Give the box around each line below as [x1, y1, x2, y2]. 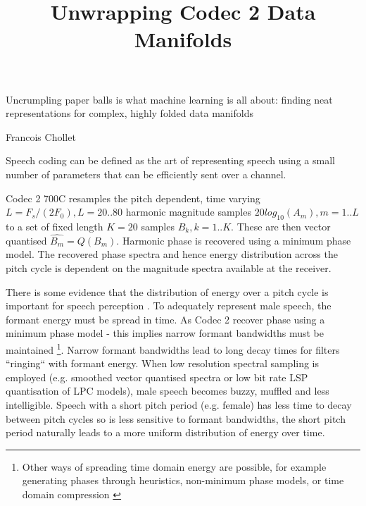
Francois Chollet [6, 129, 76, 144]
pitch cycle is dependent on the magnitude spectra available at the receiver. [6, 260, 332, 275]
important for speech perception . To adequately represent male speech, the [6, 298, 332, 313]
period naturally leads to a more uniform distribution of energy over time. [6, 425, 325, 440]
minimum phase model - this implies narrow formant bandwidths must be [6, 326, 324, 340]
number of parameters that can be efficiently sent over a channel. [6, 166, 286, 181]
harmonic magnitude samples [125, 204, 251, 219]
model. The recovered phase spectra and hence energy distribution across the [6, 247, 338, 261]
